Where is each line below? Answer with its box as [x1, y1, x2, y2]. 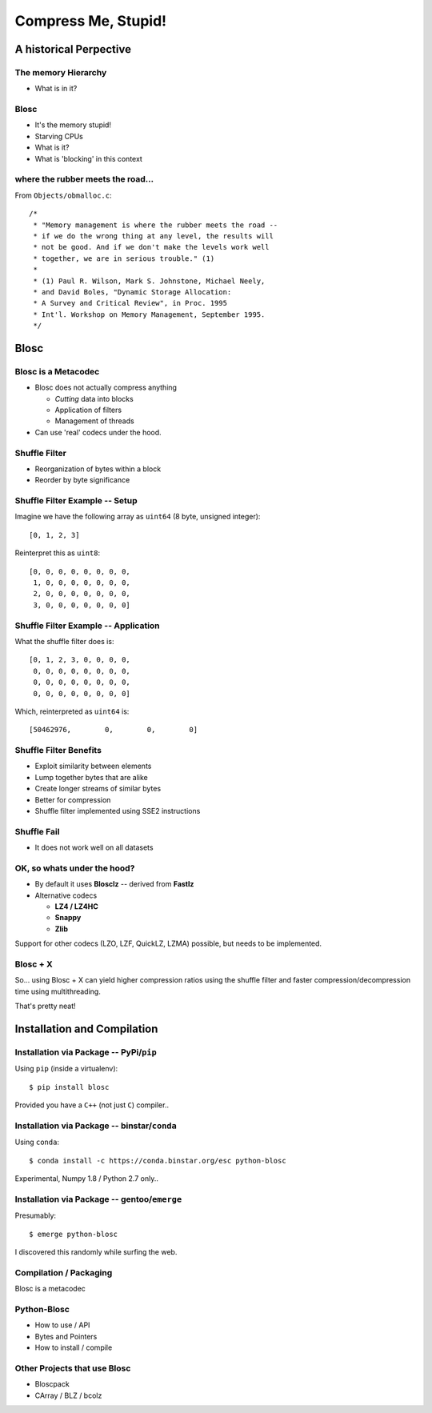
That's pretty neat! [14, 1001, 76, 1011]
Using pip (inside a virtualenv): [14, 1064, 118, 1074]
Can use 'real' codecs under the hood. [34, 427, 162, 437]
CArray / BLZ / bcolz [34, 1391, 102, 1400]
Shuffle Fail [14, 826, 60, 837]
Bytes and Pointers [34, 1331, 98, 1341]
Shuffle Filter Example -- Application [14, 620, 160, 631]
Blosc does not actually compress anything [34, 382, 178, 392]
